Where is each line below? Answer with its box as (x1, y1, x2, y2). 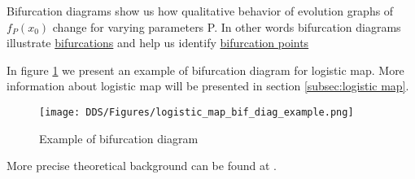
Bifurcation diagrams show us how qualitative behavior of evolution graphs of (7, 2, 394, 19)
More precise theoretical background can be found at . (7, 157, 277, 174)
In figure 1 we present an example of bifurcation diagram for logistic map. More (7, 61, 404, 78)
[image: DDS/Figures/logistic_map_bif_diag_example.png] (39, 106, 354, 118)
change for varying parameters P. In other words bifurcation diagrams (52, 18, 401, 35)
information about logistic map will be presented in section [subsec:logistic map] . (7, 77, 409, 94)
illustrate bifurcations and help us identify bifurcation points (7, 34, 309, 51)
